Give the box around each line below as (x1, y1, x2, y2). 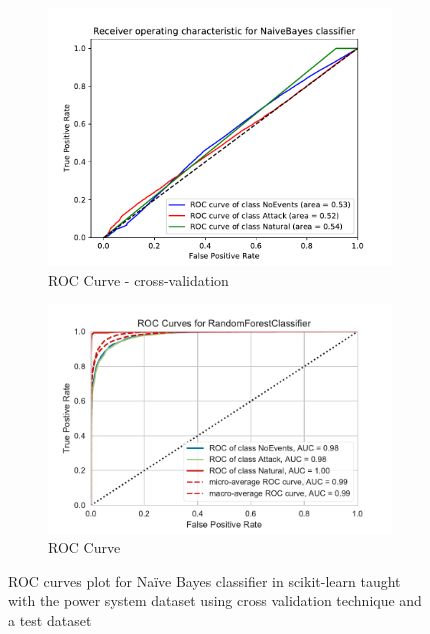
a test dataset (8, 609, 92, 630)
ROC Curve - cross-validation (48, 269, 229, 290)
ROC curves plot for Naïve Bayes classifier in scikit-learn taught (8, 570, 401, 591)
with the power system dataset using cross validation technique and (8, 590, 422, 611)
